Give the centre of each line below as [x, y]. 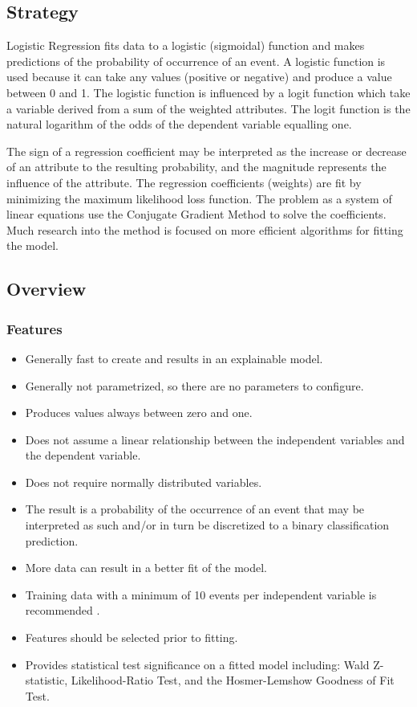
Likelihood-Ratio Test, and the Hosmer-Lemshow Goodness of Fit [233, 680]
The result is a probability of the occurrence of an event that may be [195, 509]
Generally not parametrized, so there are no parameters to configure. [194, 385]
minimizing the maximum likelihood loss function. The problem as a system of [199, 198]
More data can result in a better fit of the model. [146, 568]
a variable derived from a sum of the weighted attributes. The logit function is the [208, 108]
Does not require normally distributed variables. [144, 482]
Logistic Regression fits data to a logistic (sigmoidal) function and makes [186, 45]
